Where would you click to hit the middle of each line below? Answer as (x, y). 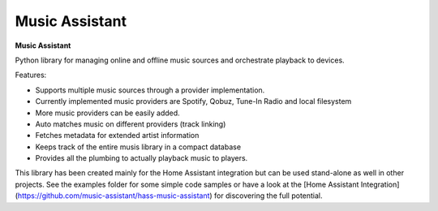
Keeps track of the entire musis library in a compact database (138, 147)
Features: (31, 75)
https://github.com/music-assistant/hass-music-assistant (114, 196)
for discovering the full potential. (268, 196)
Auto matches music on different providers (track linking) (131, 124)
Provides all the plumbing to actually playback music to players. (142, 158)
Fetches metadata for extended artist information (117, 136)
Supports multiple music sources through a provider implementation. (150, 90)
